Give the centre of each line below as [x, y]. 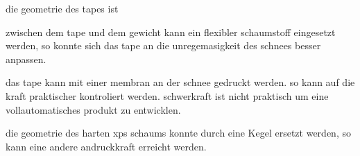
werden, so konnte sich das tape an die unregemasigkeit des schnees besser [163, 45]
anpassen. [26, 59]
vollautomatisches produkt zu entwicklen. [93, 109]
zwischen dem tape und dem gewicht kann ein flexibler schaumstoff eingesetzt [171, 32]
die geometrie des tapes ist [62, 8]
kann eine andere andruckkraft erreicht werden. [106, 146]
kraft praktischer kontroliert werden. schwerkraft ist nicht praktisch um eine [167, 95]
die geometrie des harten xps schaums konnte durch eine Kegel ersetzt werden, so [178, 133]
